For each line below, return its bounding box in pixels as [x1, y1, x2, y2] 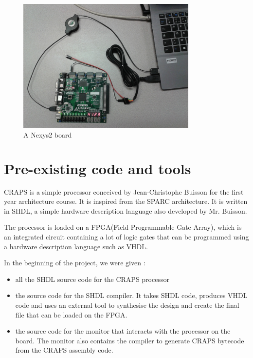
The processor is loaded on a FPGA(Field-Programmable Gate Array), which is [4, 222, 242, 232]
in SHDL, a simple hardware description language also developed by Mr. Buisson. [4, 205, 247, 216]
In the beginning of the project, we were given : [4, 258, 145, 268]
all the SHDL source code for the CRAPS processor [15, 274, 169, 284]
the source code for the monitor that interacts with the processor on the [15, 326, 231, 336]
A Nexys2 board [23, 129, 72, 139]
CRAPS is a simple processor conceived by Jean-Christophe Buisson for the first [4, 186, 244, 197]
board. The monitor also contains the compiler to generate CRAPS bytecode [15, 335, 244, 345]
